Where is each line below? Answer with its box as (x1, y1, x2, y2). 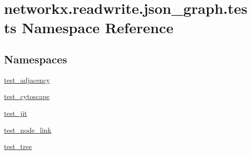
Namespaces (4, 51, 67, 66)
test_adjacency (4, 74, 50, 85)
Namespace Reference (21, 17, 173, 38)
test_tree (4, 141, 32, 152)
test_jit (4, 107, 27, 118)
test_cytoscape (4, 91, 50, 102)
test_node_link (4, 124, 51, 135)
